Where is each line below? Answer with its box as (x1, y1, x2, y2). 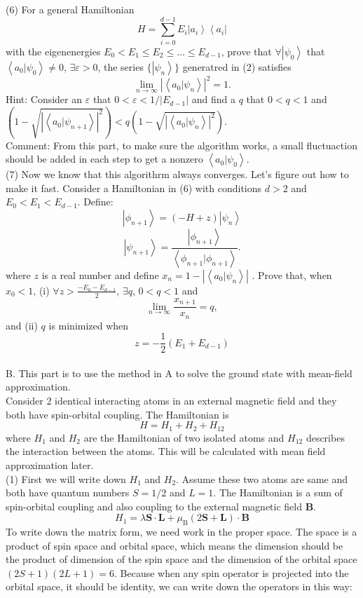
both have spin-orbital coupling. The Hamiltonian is (6, 407, 229, 421)
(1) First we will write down (6, 471, 126, 486)
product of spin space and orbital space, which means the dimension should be (6, 538, 343, 552)
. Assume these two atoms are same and (176, 471, 348, 486)
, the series (97, 59, 144, 74)
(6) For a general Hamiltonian (6, 2, 135, 16)
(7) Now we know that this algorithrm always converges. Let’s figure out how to (6, 167, 349, 182)
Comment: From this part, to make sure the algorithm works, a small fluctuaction (6, 137, 357, 152)
